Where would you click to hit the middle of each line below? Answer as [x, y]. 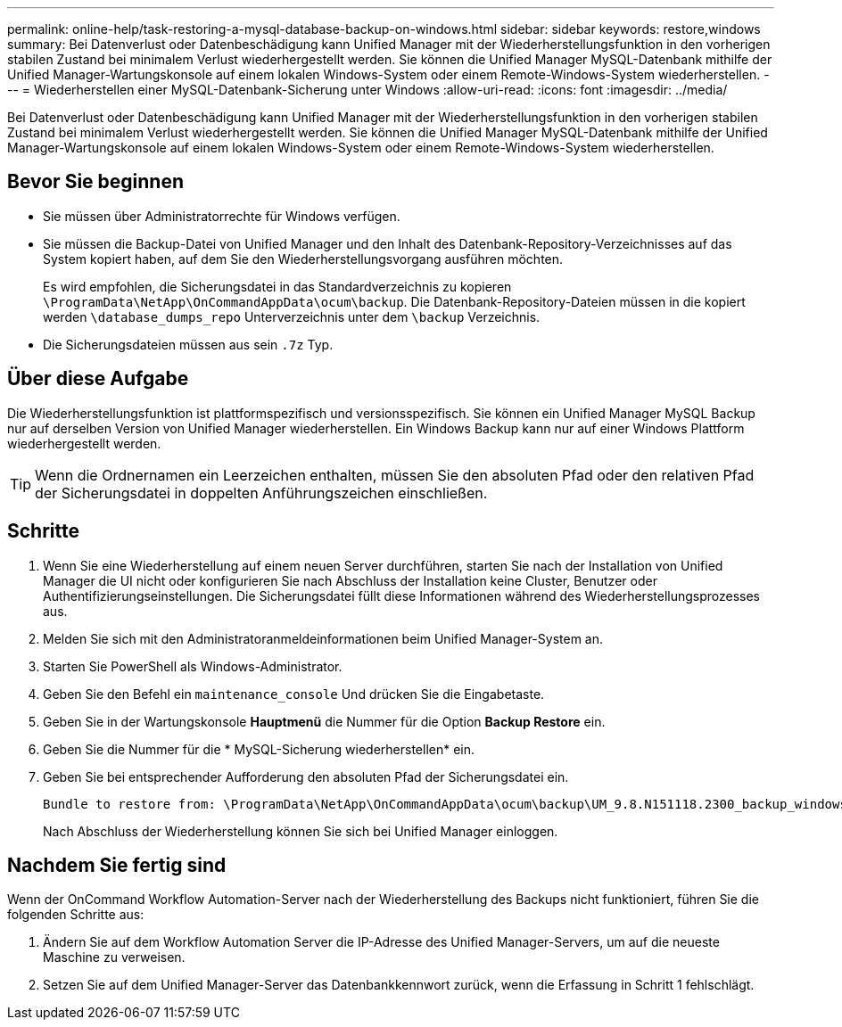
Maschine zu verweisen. [114, 957]
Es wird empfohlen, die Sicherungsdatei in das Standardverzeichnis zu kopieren [277, 286]
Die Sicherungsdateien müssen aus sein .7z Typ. [188, 344]
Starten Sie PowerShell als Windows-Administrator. [193, 666]
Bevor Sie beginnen [96, 182]
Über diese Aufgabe [98, 379]
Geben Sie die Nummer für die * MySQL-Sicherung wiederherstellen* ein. [259, 749]
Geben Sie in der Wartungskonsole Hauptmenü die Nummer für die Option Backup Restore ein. [324, 721]
